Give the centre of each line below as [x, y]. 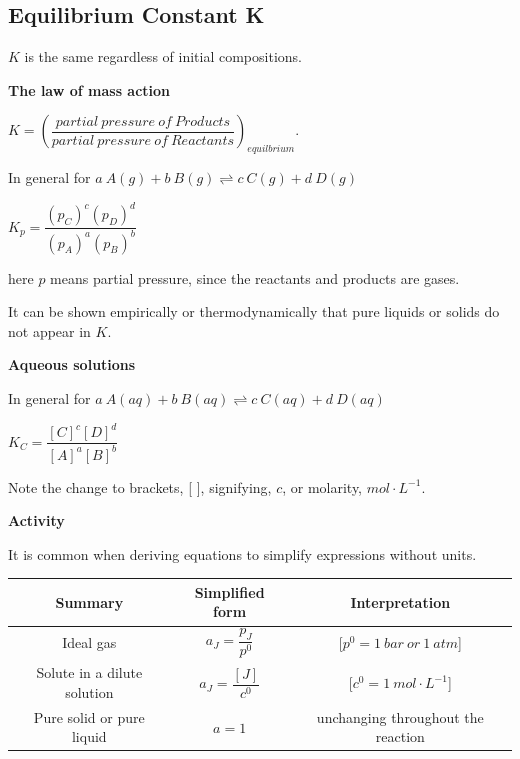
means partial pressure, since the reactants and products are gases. [255, 277]
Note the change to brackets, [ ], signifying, [140, 486]
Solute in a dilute [89, 672]
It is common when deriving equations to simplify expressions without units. [242, 553]
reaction [400, 736]
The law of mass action [89, 89]
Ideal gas [89, 642]
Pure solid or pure [89, 716]
